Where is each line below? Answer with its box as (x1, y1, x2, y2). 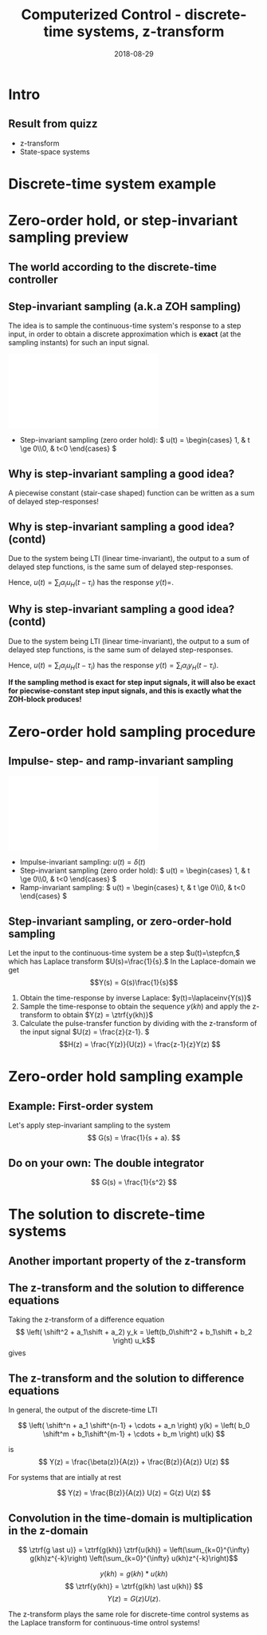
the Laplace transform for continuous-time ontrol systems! (8, 1618, 201, 1627)
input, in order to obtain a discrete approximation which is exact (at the (8, 329, 241, 339)
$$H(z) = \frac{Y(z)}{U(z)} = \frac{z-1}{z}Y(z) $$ (58, 1040, 221, 1049)
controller (8, 272, 58, 286)
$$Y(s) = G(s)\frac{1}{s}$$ (89, 977, 179, 988)
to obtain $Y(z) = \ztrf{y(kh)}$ (54, 1010, 154, 1020)
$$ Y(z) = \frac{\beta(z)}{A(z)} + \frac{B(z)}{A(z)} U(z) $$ (38, 1457, 230, 1467)
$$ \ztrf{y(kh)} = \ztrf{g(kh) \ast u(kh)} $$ (65, 1581, 203, 1591)
